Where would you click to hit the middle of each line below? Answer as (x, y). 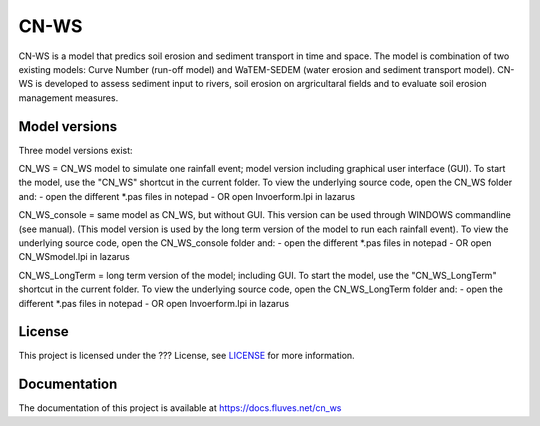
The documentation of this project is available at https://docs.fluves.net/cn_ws (180, 408)
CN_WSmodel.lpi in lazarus (74, 257)
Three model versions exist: (76, 150)
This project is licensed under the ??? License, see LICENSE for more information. (186, 356)
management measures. (68, 97)
